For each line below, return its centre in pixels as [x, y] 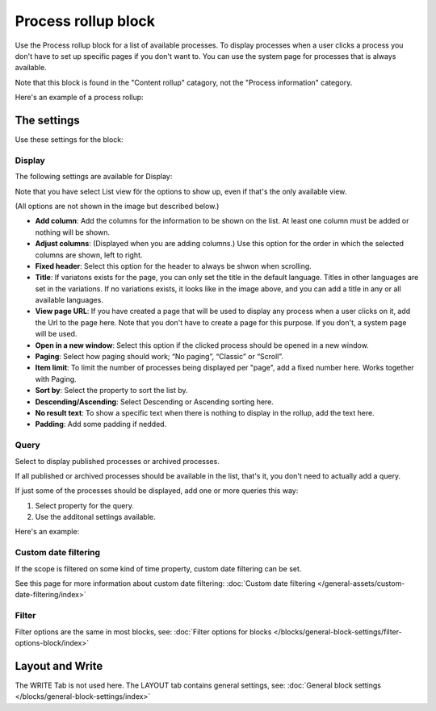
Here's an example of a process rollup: [80, 98]
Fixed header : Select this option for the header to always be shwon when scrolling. [174, 266]
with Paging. [56, 379]
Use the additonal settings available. [95, 517]
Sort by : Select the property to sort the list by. [111, 391]
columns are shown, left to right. [89, 255]
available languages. [69, 300]
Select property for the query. [85, 505]
